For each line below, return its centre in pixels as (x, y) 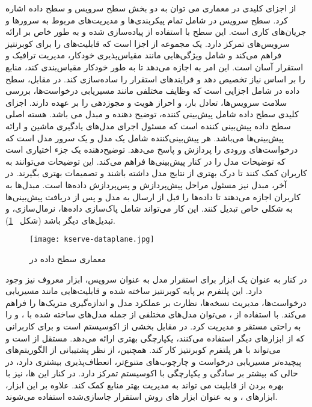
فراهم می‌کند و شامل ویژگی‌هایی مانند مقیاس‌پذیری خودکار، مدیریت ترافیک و (144, 55)
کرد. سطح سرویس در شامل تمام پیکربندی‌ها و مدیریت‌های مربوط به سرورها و (147, 20)
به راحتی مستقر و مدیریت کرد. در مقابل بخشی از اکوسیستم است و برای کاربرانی (153, 326)
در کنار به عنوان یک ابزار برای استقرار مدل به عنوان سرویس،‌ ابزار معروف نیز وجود (156, 279)
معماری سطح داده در (68, 258)
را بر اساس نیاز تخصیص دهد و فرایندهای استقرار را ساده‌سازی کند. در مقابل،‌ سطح (155, 78)
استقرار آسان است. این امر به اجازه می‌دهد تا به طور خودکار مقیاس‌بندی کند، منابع (154, 66)
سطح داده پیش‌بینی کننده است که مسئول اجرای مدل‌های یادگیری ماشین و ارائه (148, 125)
